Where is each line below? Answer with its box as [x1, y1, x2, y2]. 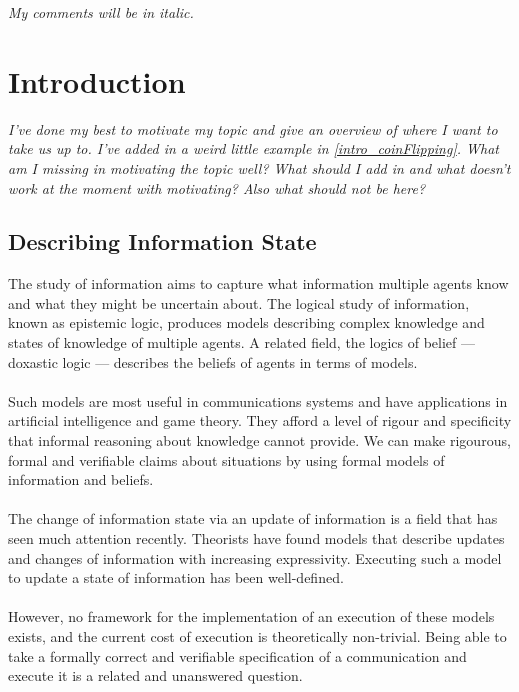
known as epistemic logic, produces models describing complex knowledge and [8, 312, 485, 333]
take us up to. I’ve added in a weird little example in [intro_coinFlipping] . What [8, 138, 499, 159]
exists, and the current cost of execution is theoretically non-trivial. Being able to [8, 625, 507, 646]
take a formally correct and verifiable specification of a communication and [8, 645, 467, 666]
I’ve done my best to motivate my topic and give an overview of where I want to [8, 118, 498, 139]
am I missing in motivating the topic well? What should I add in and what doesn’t [8, 157, 511, 178]
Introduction [8, 60, 186, 101]
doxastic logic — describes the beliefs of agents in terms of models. [8, 351, 418, 372]
